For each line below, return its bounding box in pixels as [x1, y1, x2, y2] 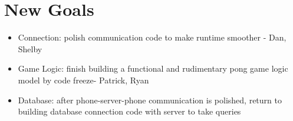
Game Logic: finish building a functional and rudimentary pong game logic [18, 62, 288, 75]
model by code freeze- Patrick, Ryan [18, 73, 149, 86]
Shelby [18, 42, 42, 55]
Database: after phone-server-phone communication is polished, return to [18, 93, 282, 106]
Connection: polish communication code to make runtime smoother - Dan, [18, 31, 287, 43]
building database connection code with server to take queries [18, 105, 241, 117]
